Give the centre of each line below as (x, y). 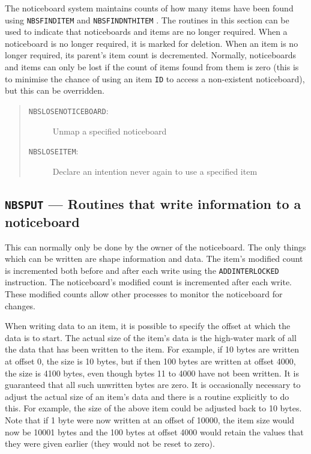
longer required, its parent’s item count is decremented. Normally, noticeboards (151, 55)
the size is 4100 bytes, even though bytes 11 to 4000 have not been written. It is (152, 373)
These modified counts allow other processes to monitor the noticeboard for (144, 293)
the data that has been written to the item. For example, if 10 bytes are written (152, 349)
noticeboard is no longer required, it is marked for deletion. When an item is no (152, 43)
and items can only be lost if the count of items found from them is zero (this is (152, 67)
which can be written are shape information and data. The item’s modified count (154, 259)
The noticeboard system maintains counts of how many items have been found (149, 8)
